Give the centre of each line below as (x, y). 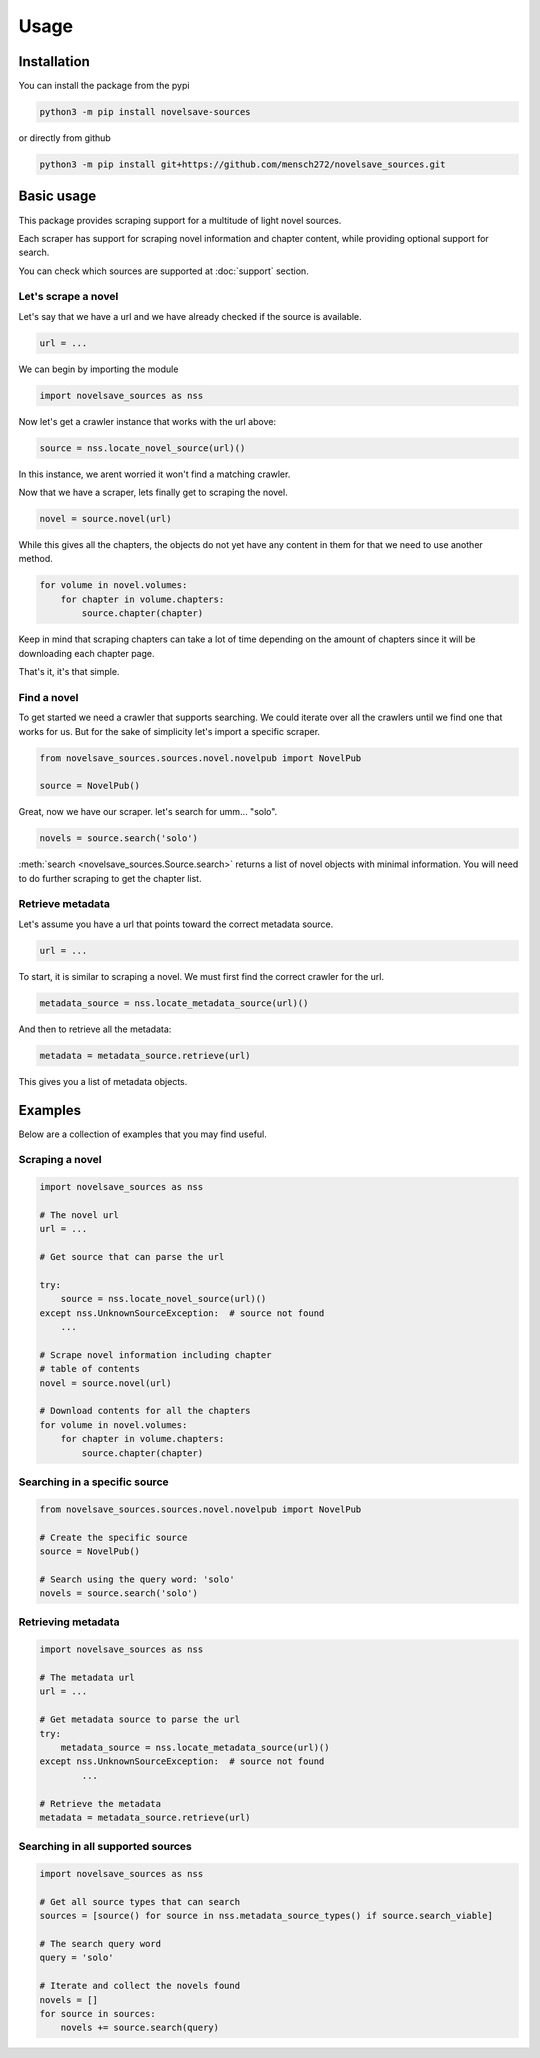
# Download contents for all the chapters (145, 1411)
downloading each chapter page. (86, 653)
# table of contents (89, 1369)
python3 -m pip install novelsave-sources (145, 112)
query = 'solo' (76, 1958)
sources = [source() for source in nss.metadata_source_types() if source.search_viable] (266, 1916)
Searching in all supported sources (105, 1847)
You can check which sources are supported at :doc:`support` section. (163, 271)
